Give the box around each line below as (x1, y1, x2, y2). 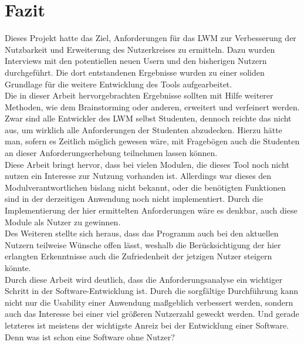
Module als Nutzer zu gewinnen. (5, 215, 121, 228)
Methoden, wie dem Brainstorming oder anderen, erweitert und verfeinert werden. (5, 100, 300, 113)
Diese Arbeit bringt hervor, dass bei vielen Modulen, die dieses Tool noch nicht (5, 158, 289, 170)
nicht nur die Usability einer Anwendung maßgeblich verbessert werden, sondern (5, 296, 293, 308)
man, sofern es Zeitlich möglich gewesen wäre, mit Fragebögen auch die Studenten (5, 135, 300, 147)
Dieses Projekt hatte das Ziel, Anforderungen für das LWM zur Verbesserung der (5, 32, 296, 44)
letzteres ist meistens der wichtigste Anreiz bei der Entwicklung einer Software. (5, 319, 289, 331)
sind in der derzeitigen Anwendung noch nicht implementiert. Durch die (5, 192, 263, 205)
